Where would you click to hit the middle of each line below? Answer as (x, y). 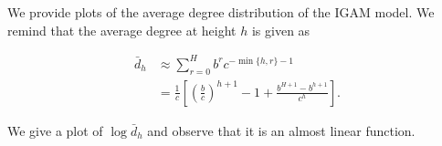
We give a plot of (55, 130)
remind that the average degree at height (122, 30)
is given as (281, 30)
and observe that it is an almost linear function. (281, 130)
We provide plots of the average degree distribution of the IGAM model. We (221, 12)
